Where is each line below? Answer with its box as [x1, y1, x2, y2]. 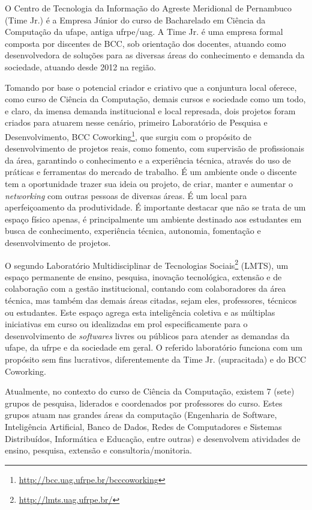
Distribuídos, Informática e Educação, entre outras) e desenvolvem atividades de [5, 432, 301, 444]
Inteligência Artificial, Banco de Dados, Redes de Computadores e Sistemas [5, 420, 282, 432]
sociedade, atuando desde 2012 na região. [5, 60, 156, 73]
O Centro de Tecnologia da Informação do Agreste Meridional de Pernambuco [5, 2, 292, 14]
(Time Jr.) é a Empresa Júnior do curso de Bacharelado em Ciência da [5, 13, 266, 26]
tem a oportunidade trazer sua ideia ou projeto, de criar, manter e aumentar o [5, 177, 293, 189]
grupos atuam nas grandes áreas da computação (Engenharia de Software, [5, 408, 277, 421]
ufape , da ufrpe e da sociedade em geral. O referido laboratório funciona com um [5, 341, 302, 354]
